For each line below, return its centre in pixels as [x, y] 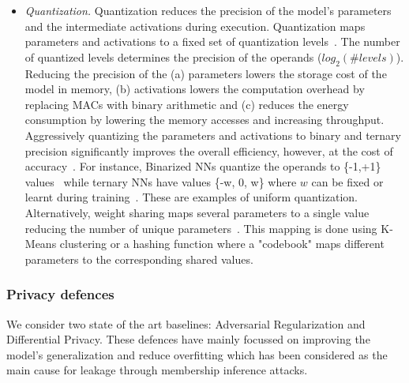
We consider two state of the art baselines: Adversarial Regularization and [186, 323]
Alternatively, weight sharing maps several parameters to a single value [197, 212]
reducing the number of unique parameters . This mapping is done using [201, 228]
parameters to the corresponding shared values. [139, 259]
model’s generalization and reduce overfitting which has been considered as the [197, 354]
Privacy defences [60, 294]
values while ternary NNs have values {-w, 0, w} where [161, 181]
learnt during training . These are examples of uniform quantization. [191, 197]
